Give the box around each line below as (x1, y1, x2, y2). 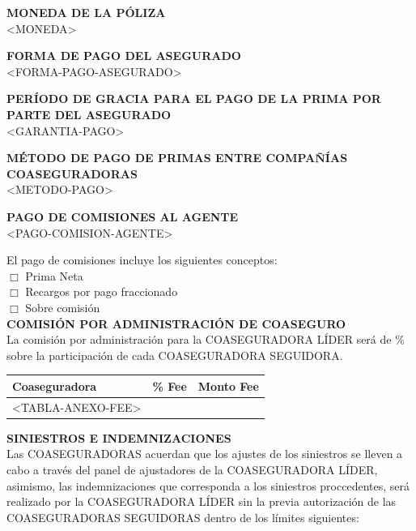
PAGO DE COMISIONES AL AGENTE (6, 208, 239, 225)
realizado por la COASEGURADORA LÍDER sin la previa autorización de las (6, 493, 397, 510)
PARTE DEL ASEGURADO (6, 105, 172, 122)
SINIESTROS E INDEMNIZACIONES (6, 429, 231, 446)
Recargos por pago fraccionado (25, 283, 178, 300)
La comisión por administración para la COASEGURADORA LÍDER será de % (6, 331, 405, 348)
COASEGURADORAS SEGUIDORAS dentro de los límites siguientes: (6, 508, 359, 525)
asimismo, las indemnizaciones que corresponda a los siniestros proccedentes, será (6, 477, 410, 494)
